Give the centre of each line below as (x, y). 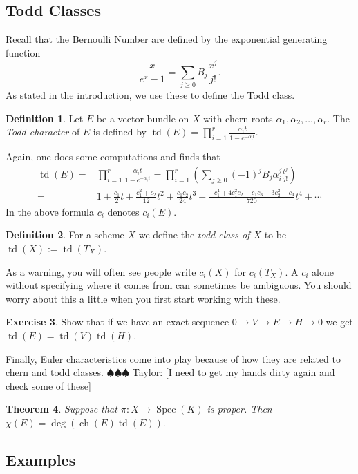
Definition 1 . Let (45, 118)
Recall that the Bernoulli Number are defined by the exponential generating (167, 39)
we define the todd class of (194, 235)
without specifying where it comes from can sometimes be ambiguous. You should (179, 285)
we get (339, 322)
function (23, 52)
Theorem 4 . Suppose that (62, 409)
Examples (41, 459)
